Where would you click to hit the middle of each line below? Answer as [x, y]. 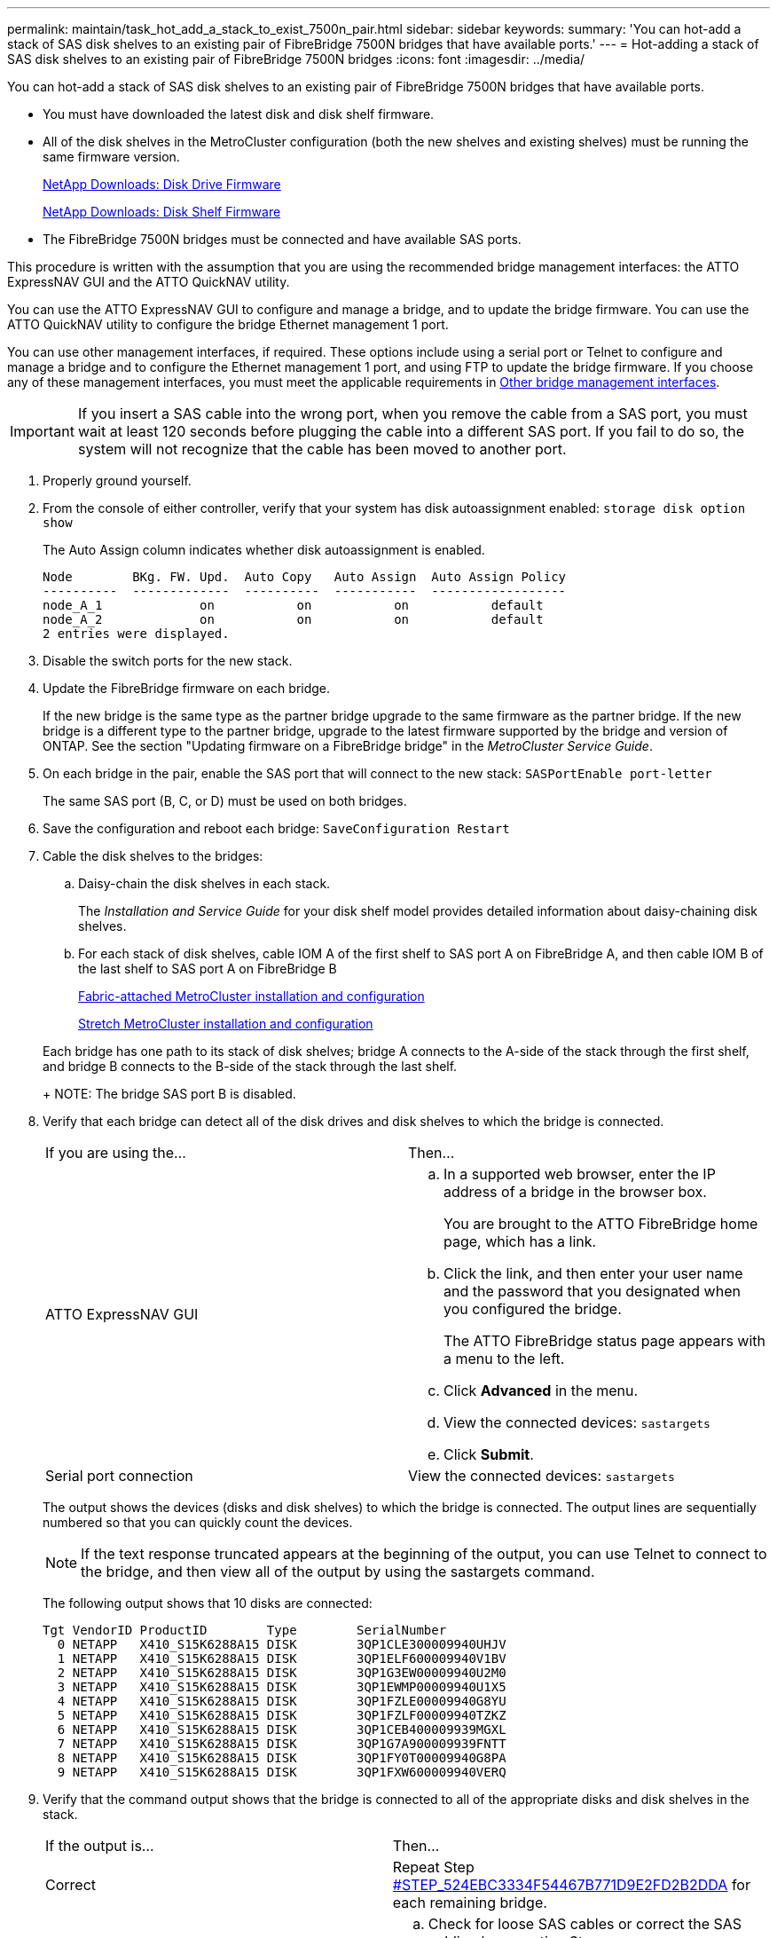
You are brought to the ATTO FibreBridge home [601, 1224]
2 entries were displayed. [136, 634]
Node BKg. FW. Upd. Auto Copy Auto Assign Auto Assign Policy [305, 577]
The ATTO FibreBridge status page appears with [605, 1341]
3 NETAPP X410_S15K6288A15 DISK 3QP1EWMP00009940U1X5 [282, 1687]
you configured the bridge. [533, 1309]
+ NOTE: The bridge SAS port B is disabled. [169, 1094]
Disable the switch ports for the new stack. [168, 661]
